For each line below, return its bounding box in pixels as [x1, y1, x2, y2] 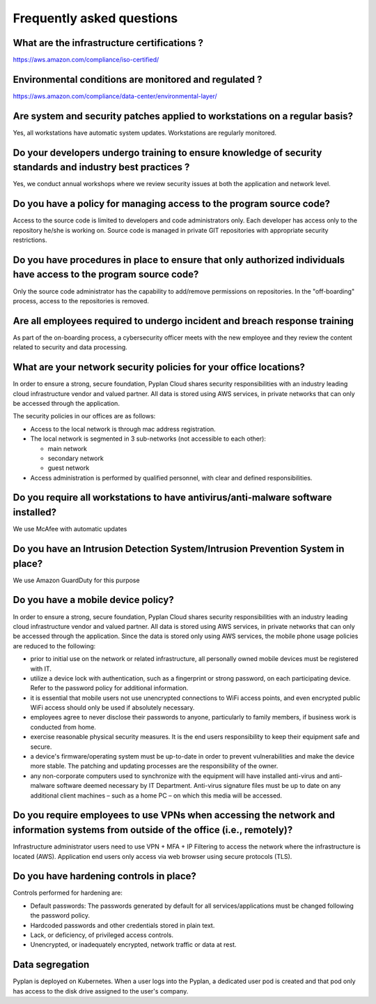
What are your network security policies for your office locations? [13, 361, 306, 373]
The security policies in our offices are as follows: [13, 412, 156, 420]
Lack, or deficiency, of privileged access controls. [30, 931, 174, 939]
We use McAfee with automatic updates [13, 525, 127, 533]
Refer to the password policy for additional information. [30, 684, 189, 692]
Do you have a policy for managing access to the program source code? [13, 198, 331, 210]
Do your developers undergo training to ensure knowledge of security [13, 146, 322, 158]
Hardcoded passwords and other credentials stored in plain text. [30, 921, 215, 929]
